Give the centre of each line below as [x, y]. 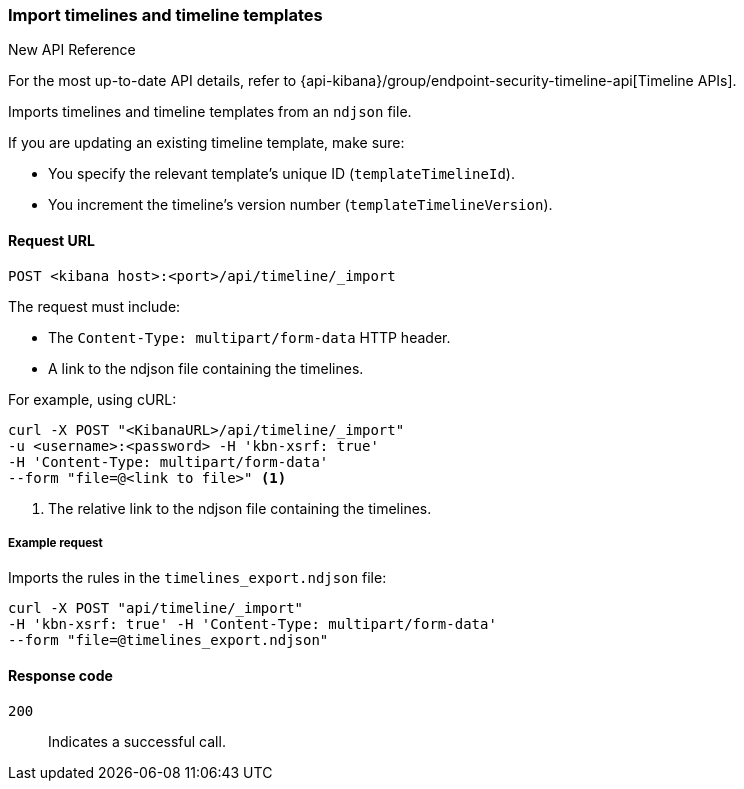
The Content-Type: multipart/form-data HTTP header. [249, 337]
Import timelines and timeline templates [165, 15]
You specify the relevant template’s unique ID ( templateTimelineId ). [281, 174]
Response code [60, 675]
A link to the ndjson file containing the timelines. [206, 368]
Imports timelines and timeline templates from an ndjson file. [210, 112]
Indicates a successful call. [137, 741]
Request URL [51, 240]
